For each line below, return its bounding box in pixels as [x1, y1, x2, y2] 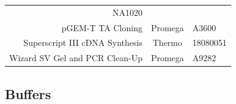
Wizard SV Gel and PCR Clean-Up [9, 51, 142, 64]
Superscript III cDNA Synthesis [23, 36, 142, 49]
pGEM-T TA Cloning [61, 21, 142, 34]
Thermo [152, 36, 183, 49]
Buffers [5, 84, 51, 103]
